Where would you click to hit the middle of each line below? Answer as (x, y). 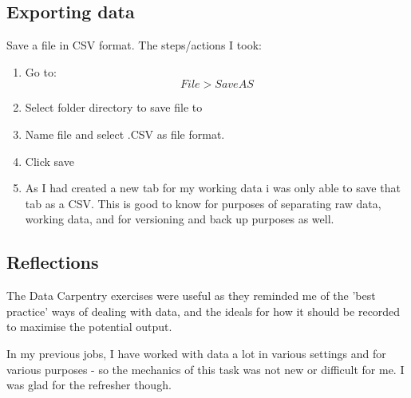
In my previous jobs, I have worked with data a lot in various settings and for (196, 353)
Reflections (53, 262)
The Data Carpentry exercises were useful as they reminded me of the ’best (191, 296)
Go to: (41, 71)
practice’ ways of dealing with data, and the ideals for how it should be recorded (204, 311)
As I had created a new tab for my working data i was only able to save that (213, 188)
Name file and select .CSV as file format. (125, 134)
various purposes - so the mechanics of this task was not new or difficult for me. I (205, 369)
